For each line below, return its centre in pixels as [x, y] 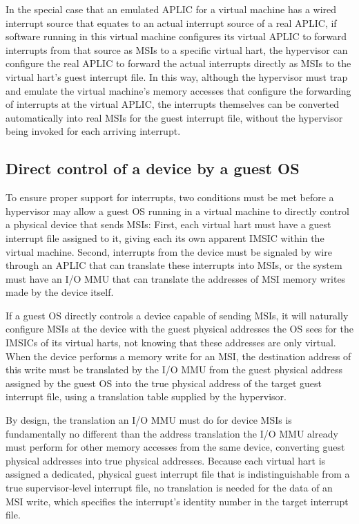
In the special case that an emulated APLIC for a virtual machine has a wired [171, 9]
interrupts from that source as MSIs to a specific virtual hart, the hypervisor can [177, 49]
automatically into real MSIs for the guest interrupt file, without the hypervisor [174, 117]
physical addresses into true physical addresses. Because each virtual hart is [166, 460]
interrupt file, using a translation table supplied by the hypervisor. [146, 396]
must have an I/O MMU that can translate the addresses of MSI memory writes [176, 278]
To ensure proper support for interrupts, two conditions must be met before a [170, 197]
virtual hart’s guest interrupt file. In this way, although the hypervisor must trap [177, 76]
